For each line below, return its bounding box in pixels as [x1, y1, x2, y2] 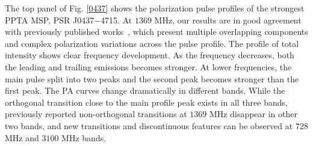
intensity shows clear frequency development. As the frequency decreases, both [5, 49, 294, 61]
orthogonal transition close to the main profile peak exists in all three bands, [5, 96, 288, 108]
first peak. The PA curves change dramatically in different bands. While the [5, 84, 285, 97]
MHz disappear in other [209, 108, 297, 120]
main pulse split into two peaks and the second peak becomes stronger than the [5, 72, 299, 85]
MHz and [5, 131, 39, 144]
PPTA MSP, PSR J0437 [5, 13, 95, 26]
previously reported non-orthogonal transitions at [5, 108, 187, 120]
